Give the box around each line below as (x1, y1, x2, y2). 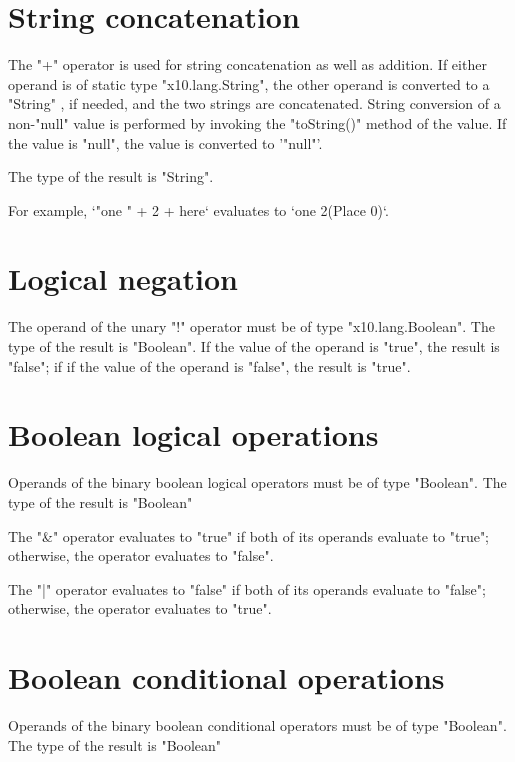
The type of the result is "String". (8, 166, 214, 187)
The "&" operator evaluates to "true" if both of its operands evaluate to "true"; (8, 525, 490, 546)
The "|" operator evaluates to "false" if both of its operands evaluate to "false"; (8, 578, 486, 599)
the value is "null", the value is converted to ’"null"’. (8, 132, 323, 153)
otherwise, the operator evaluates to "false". (8, 545, 274, 566)
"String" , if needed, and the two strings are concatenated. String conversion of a (8, 93, 501, 114)
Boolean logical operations (8, 414, 379, 455)
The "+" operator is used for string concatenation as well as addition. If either (8, 54, 487, 75)
